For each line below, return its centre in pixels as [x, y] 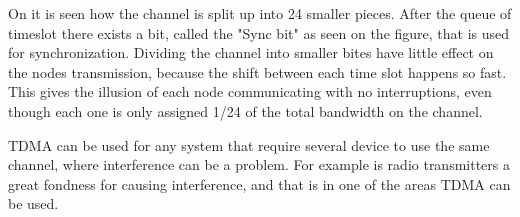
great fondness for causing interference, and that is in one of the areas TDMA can [259, 183]
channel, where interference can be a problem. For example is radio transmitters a [259, 164]
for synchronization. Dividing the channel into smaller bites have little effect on [251, 52]
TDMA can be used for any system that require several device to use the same [249, 144]
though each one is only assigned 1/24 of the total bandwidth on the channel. [245, 110]
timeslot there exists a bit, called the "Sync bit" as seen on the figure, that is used [259, 32]
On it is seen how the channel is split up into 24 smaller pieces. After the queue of [260, 13]
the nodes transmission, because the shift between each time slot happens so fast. [257, 71]
